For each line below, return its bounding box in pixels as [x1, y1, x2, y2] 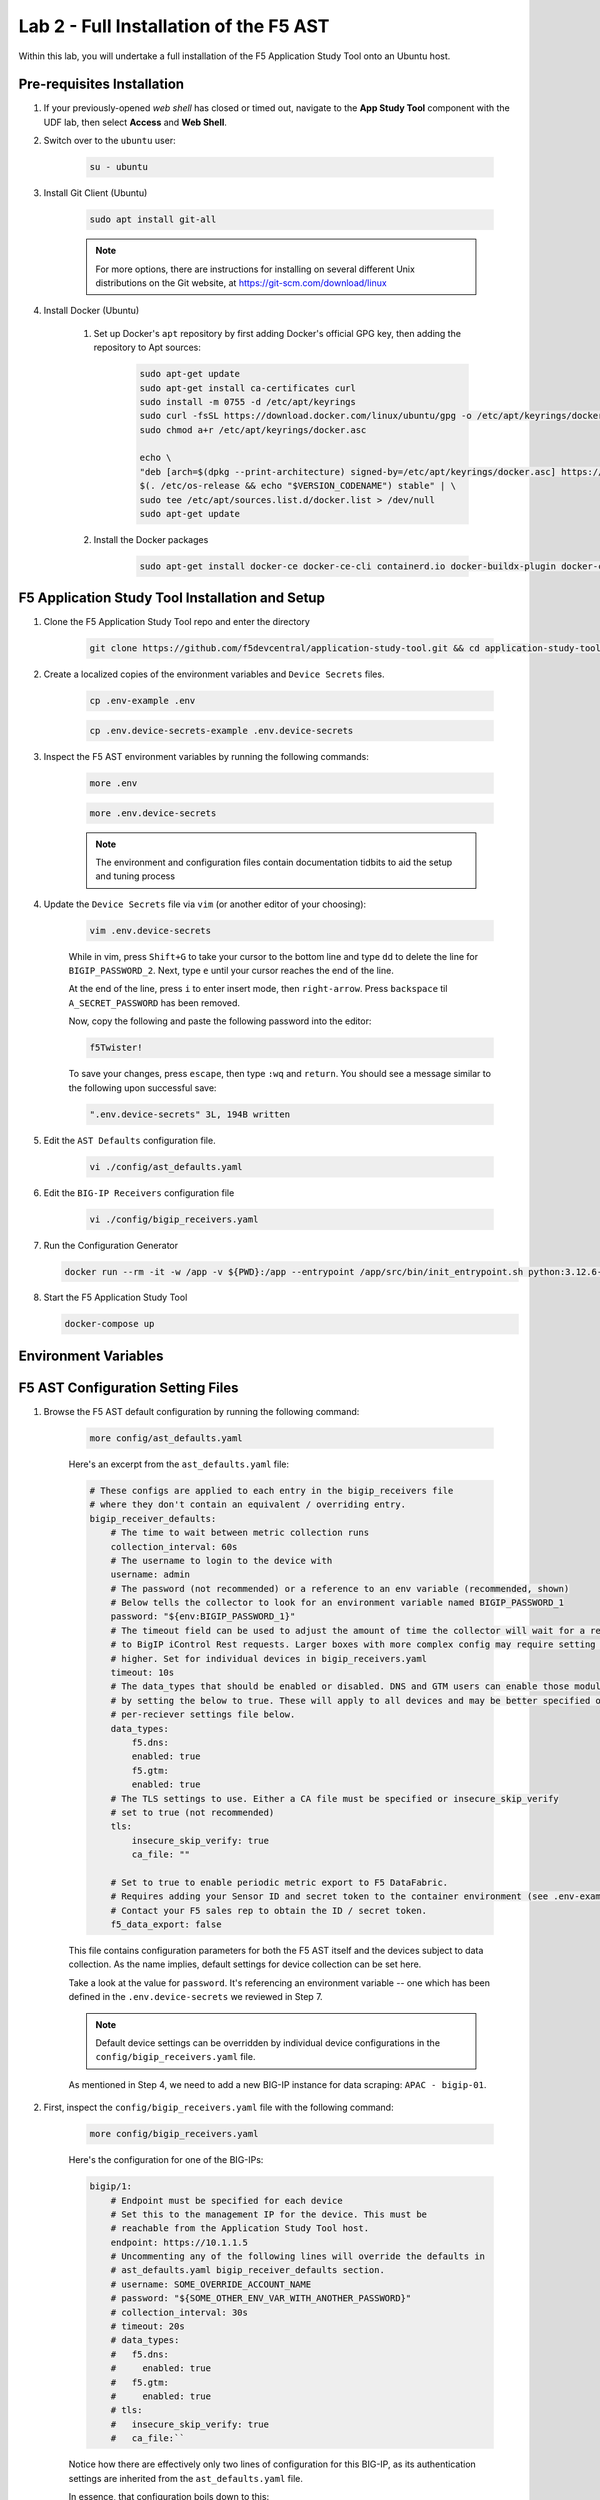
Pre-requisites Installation [18, 76, 185, 93]
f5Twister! [89, 1042, 143, 1054]
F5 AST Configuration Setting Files [18, 1379, 239, 1396]
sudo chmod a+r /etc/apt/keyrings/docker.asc [139, 424, 367, 435]
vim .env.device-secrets [89, 925, 212, 936]
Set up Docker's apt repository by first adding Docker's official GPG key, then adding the [93, 327, 462, 339]
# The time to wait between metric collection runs [110, 1527, 370, 1539]
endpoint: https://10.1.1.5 [110, 2236, 249, 2248]
